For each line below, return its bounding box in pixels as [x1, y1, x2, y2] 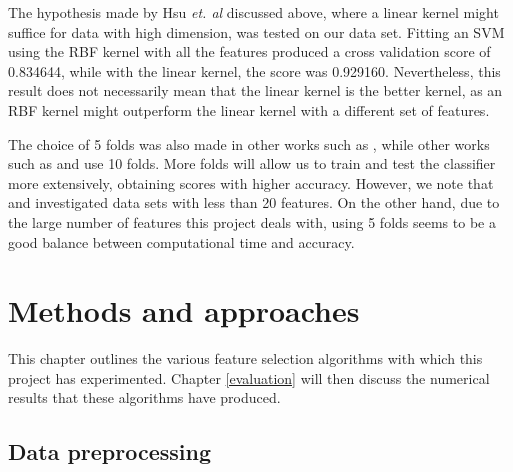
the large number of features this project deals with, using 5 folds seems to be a [8, 211, 496, 232]
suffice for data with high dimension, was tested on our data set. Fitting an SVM [8, 21, 505, 42]
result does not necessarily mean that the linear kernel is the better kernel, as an [8, 80, 503, 101]
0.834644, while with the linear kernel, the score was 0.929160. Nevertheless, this [8, 60, 501, 81]
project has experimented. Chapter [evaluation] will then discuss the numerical [8, 367, 490, 388]
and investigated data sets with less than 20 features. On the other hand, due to [8, 192, 500, 213]
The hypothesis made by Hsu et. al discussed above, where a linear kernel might [8, 2, 499, 22]
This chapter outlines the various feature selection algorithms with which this [8, 348, 483, 369]
